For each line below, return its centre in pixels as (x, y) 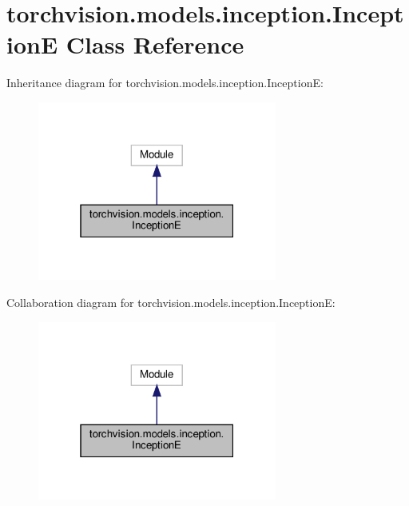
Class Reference (155, 44)
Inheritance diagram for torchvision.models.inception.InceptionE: (165, 83)
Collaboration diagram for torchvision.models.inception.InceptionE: (171, 303)
